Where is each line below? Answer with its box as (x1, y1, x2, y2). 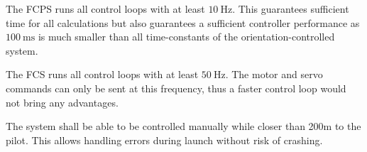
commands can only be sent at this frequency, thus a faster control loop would (6, 80, 346, 95)
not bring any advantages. (6, 94, 119, 109)
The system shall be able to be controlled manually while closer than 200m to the (6, 119, 361, 134)
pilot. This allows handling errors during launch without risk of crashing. (6, 132, 323, 147)
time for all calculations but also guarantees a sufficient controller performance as (6, 15, 360, 30)
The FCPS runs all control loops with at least (6, 1, 205, 16)
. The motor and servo (225, 67, 323, 82)
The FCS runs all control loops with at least (6, 67, 199, 82)
